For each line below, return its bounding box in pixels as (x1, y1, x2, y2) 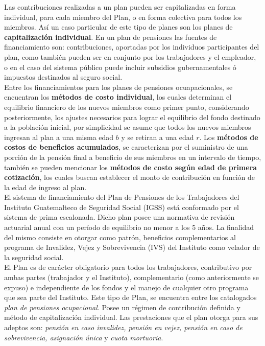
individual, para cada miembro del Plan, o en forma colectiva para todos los (4, 11, 242, 22)
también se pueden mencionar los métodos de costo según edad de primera (4, 162, 257, 172)
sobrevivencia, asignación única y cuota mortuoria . (4, 332, 163, 342)
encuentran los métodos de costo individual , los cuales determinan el (4, 91, 232, 102)
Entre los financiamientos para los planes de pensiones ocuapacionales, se (4, 81, 233, 92)
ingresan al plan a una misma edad (4, 131, 114, 142)
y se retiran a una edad (121, 131, 194, 142)
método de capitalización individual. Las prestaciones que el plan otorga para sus (4, 312, 258, 322)
